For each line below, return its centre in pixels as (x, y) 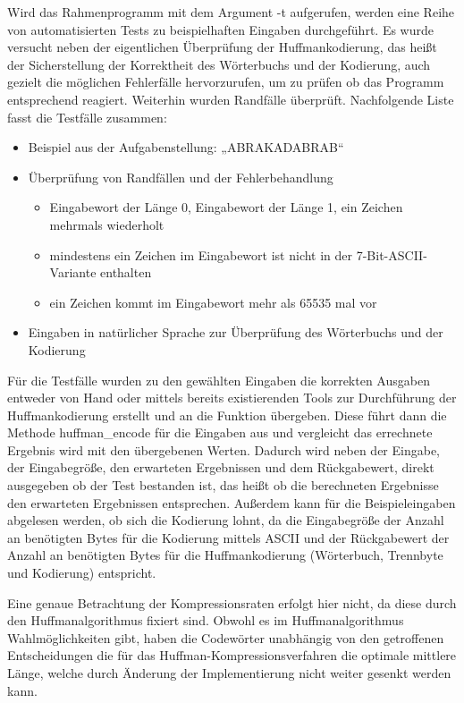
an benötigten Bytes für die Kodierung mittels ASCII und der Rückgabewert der (228, 537)
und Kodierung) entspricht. (82, 573)
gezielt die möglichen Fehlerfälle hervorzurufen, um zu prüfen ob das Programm (226, 82)
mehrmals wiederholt (107, 224)
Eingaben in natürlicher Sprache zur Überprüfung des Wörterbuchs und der (236, 332)
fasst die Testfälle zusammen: (87, 117)
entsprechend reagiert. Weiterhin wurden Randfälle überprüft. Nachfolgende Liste (231, 99)
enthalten (126, 272)
